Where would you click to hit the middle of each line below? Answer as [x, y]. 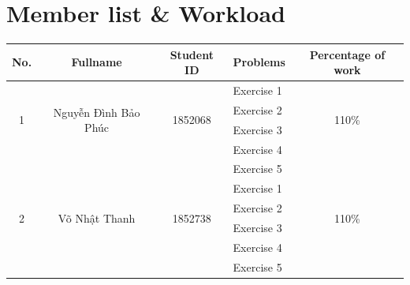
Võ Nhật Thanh [97, 217]
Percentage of [347, 54]
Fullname [97, 62]
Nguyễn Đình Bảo [97, 112]
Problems [259, 62]
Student [192, 54]
